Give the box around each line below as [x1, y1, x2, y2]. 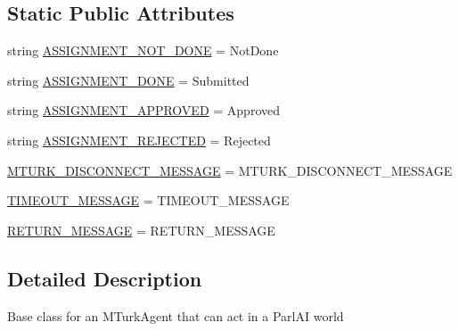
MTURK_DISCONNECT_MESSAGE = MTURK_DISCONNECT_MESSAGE [7, 161, 453, 179]
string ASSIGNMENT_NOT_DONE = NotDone [7, 41, 279, 60]
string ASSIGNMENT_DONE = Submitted [7, 70, 250, 89]
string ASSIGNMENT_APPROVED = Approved [7, 101, 280, 120]
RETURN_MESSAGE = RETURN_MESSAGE [7, 220, 275, 239]
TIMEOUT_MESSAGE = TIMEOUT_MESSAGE [7, 191, 290, 210]
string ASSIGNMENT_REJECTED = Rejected [7, 130, 271, 149]
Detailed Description [7, 264, 202, 292]
